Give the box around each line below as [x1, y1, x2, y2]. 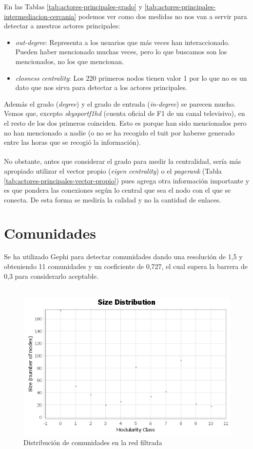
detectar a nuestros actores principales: [4, 21, 120, 31]
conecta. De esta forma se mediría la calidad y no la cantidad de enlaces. [4, 194, 221, 204]
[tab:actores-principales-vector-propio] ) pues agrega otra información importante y [4, 175, 250, 185]
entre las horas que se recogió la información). [4, 137, 141, 147]
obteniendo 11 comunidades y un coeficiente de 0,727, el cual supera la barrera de [4, 261, 248, 271]
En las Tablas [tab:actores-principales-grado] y [4, 1, 142, 11]
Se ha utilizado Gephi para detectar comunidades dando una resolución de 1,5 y [4, 251, 243, 262]
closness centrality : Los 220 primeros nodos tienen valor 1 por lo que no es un [15, 72, 247, 83]
